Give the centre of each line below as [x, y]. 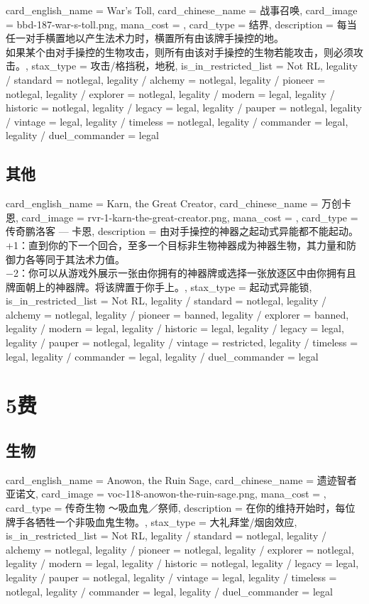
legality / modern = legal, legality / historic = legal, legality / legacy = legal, [175, 328]
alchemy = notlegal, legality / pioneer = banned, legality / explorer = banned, [177, 314]
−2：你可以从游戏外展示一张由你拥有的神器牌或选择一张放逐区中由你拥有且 [181, 273]
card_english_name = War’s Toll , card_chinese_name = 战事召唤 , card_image [182, 10]
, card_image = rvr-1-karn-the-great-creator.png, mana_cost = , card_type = [187, 217]
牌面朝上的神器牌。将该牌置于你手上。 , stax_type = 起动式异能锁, [159, 286]
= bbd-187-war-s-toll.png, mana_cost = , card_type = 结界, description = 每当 [181, 24]
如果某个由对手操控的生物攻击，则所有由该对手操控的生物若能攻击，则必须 [180, 51]
